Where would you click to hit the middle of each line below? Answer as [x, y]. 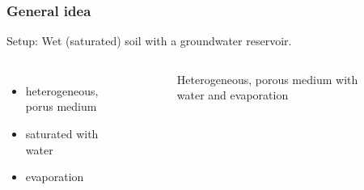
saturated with [62, 133]
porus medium [61, 106]
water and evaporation [233, 95]
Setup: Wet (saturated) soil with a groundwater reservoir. [149, 41]
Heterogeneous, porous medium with [267, 79]
